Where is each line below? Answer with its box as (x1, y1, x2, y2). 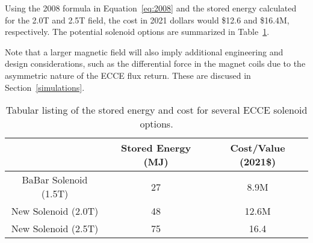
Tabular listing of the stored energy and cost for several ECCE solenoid (5, 103, 308, 117)
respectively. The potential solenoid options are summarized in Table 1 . (5, 25, 270, 38)
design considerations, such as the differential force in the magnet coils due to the (5, 57, 306, 70)
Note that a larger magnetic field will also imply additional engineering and (5, 45, 284, 58)
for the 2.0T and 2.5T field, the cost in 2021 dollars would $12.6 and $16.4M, (5, 13, 290, 26)
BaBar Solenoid (22, 173, 88, 187)
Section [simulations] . (5, 81, 85, 93)
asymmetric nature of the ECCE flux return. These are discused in (5, 69, 251, 81)
